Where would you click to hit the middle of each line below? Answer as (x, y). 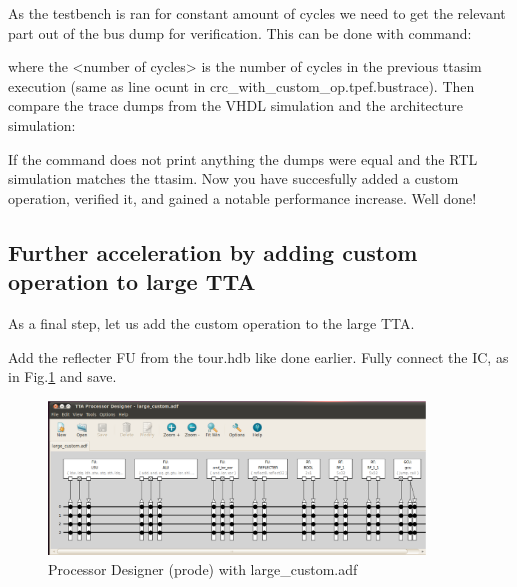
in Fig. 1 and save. (62, 376)
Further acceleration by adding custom (213, 251)
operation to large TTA (132, 281)
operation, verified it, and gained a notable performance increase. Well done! (242, 197)
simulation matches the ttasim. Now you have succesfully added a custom (233, 178)
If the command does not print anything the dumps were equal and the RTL (243, 158)
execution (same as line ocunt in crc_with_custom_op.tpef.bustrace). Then (241, 85)
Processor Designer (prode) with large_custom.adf (203, 568)
